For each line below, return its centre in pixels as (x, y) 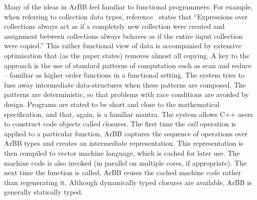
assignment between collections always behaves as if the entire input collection (124, 36)
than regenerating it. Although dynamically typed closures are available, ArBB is (128, 182)
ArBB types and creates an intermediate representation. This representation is (124, 143)
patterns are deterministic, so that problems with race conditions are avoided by (127, 94)
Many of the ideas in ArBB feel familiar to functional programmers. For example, (128, 6)
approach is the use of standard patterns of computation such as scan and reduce (128, 65)
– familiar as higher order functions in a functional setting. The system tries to (124, 75)
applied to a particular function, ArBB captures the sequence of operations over (126, 133)
